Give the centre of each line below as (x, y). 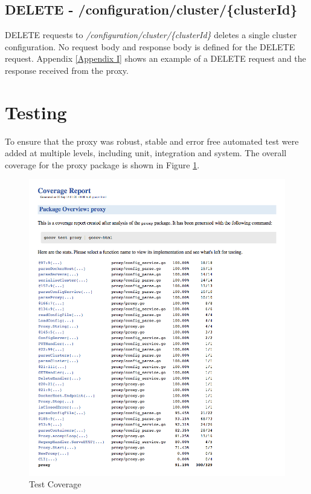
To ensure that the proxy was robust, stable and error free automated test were (152, 141)
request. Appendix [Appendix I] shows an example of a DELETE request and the (155, 58)
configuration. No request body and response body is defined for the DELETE (150, 46)
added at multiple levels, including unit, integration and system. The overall (146, 153)
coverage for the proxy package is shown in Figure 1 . (102, 164)
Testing (36, 112)
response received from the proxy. (67, 70)
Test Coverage (55, 484)
